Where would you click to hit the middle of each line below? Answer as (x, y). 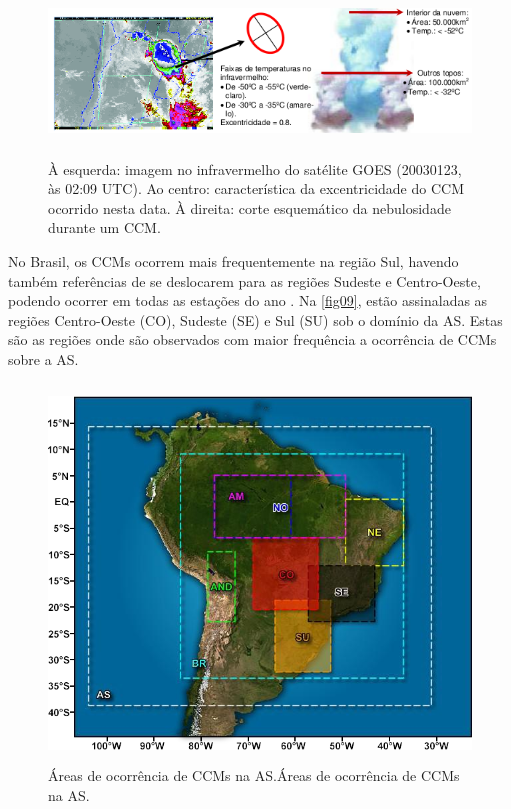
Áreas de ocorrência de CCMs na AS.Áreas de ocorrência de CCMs (254, 775)
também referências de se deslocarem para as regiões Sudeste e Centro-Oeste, (244, 280)
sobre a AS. (43, 359)
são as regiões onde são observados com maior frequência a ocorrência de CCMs (252, 339)
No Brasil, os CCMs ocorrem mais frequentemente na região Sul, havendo (233, 261)
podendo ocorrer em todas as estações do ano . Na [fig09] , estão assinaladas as (248, 300)
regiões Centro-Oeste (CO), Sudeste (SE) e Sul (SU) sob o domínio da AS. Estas (255, 319)
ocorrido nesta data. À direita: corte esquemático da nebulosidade (249, 207)
